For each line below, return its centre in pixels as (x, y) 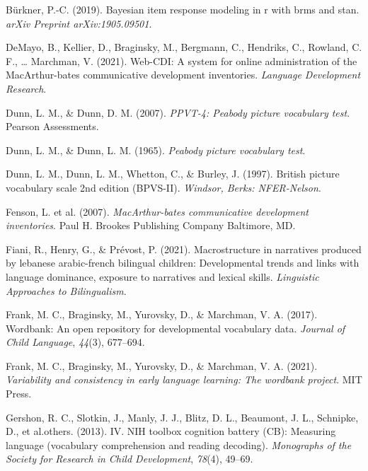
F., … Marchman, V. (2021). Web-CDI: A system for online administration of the (182, 60)
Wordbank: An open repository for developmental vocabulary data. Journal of (176, 328)
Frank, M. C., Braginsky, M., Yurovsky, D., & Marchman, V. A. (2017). (162, 314)
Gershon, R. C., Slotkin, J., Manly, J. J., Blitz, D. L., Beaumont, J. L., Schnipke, (182, 417)
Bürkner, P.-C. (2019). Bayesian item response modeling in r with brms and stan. (183, 9)
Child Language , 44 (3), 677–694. (75, 342)
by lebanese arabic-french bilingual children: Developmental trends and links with (183, 263)
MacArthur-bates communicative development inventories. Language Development (183, 75)
